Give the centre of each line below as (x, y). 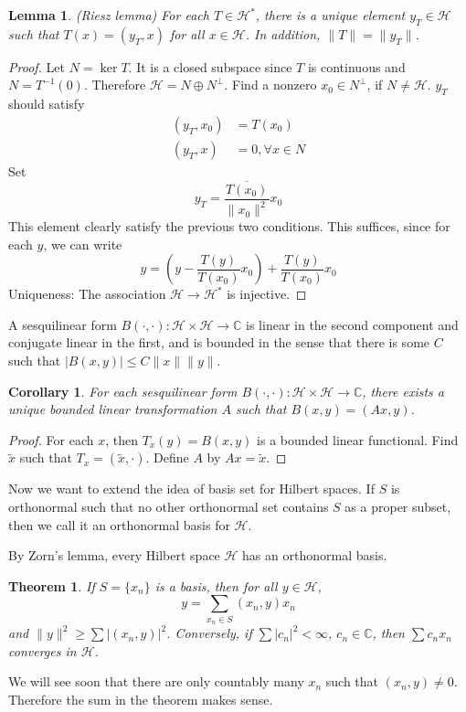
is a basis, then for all (216, 585)
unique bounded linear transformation (113, 409)
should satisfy (47, 104)
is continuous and (356, 66)
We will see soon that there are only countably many (156, 681)
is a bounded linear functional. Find (358, 439)
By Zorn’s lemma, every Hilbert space (114, 555)
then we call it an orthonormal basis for (119, 524)
